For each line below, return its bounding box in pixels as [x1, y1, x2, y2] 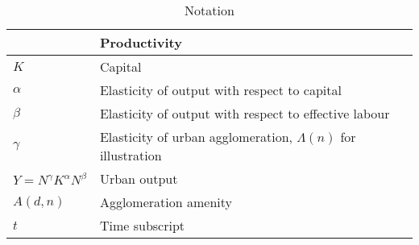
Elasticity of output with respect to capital [99, 81, 342, 99]
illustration [99, 146, 162, 164]
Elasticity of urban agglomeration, [99, 127, 293, 146]
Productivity [99, 33, 182, 52]
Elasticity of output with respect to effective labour [99, 104, 390, 122]
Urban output [99, 169, 178, 188]
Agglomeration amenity [99, 193, 232, 211]
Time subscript [99, 216, 185, 235]
